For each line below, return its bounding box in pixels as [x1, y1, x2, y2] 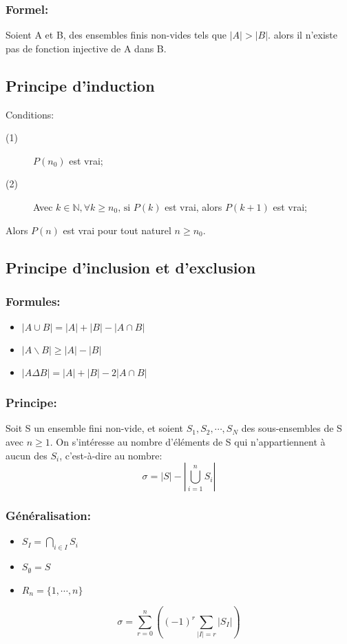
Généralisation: [6, 507, 92, 524]
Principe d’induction [6, 74, 155, 96]
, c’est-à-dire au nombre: [59, 448, 162, 462]
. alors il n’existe [268, 28, 337, 42]
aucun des [6, 448, 48, 462]
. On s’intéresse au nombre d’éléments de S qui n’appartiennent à [50, 434, 326, 448]
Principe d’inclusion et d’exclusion [6, 256, 256, 278]
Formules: [6, 292, 61, 309]
